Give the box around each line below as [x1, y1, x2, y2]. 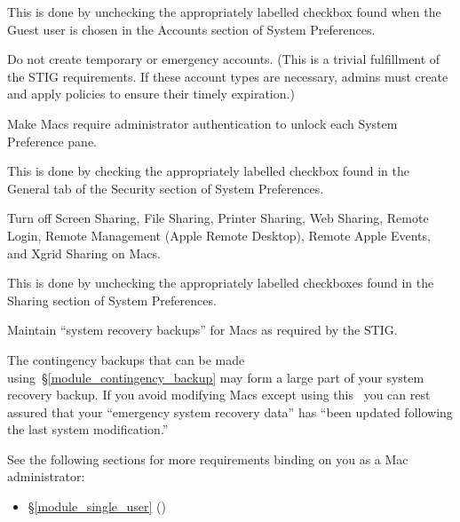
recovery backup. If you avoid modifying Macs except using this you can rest [7, 385, 431, 404]
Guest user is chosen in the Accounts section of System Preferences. [7, 20, 376, 38]
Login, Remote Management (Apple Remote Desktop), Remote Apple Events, [7, 225, 431, 244]
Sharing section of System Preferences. [7, 290, 217, 309]
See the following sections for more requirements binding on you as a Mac [7, 449, 408, 468]
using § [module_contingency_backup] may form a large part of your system [7, 368, 424, 386]
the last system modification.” [7, 420, 169, 439]
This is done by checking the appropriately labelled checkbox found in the [7, 162, 409, 180]
